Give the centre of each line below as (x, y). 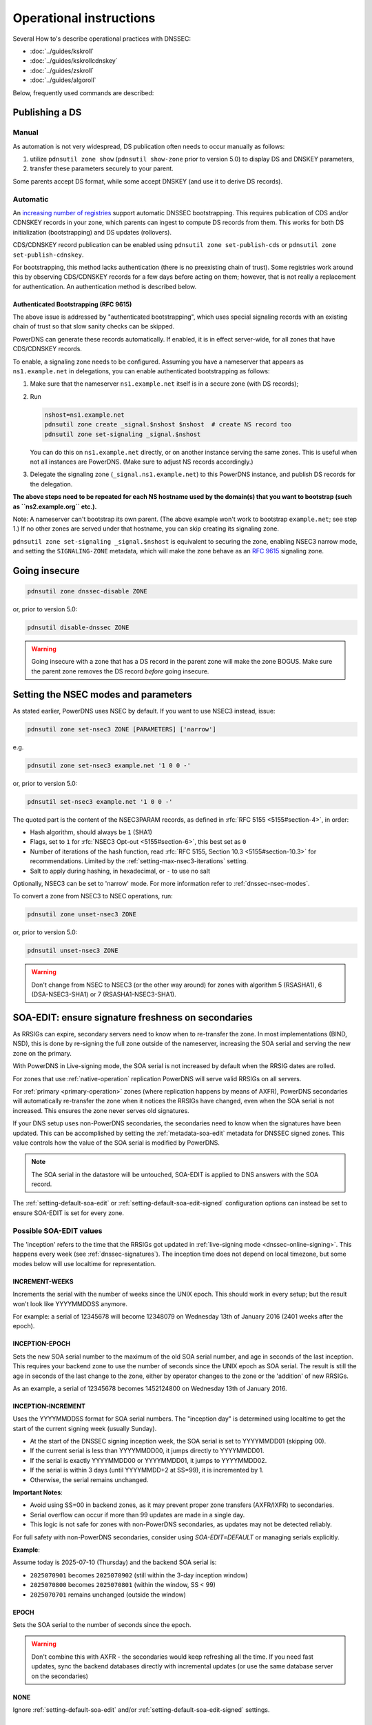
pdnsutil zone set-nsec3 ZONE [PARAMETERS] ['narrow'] (122, 729)
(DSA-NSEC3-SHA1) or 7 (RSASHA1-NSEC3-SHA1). (104, 994)
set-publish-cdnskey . (48, 255)
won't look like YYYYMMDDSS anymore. (70, 1303)
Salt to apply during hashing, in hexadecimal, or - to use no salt (120, 871)
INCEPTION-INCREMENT (49, 1406)
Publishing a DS (47, 113)
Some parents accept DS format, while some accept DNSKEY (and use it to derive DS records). (147, 181)
